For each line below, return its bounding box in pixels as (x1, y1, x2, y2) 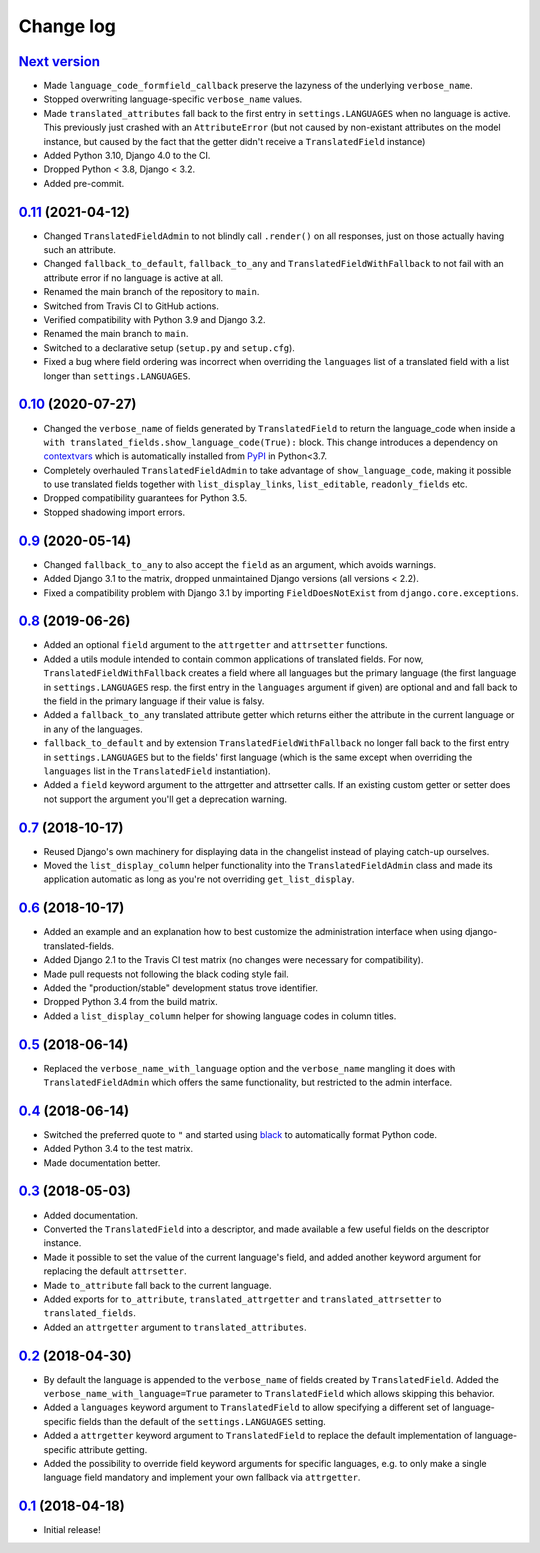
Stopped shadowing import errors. (43, 506, 185, 518)
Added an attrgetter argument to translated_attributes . (43, 1321, 307, 1333)
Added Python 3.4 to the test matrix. (43, 1143, 194, 1155)
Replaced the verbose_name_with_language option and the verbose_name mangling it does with (43, 1062, 456, 1074)
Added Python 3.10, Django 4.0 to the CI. (43, 150, 211, 162)
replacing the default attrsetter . (43, 1265, 187, 1277)
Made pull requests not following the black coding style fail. (43, 968, 289, 980)
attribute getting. (78, 1443, 148, 1455)
